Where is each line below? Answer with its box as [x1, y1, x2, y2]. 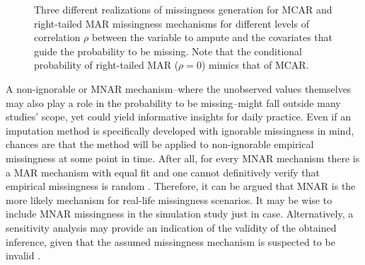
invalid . [6, 248, 41, 263]
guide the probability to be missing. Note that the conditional [34, 43, 303, 58]
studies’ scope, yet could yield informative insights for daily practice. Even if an [6, 109, 351, 124]
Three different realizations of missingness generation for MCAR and [34, 2, 332, 16]
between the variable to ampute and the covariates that [92, 30, 333, 45]
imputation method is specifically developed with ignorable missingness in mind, [6, 123, 354, 137]
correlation [34, 30, 81, 45]
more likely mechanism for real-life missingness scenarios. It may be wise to [6, 192, 332, 207]
